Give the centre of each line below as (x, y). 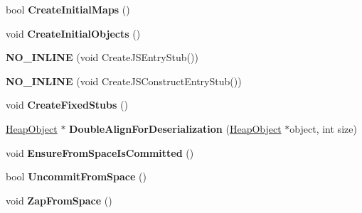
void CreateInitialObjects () (73, 33)
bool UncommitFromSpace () (76, 176)
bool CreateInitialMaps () (68, 9)
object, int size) (323, 128)
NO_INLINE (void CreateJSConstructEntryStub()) (124, 81)
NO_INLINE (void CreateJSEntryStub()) (102, 57)
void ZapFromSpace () (59, 200)
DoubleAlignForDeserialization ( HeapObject (175, 128)
